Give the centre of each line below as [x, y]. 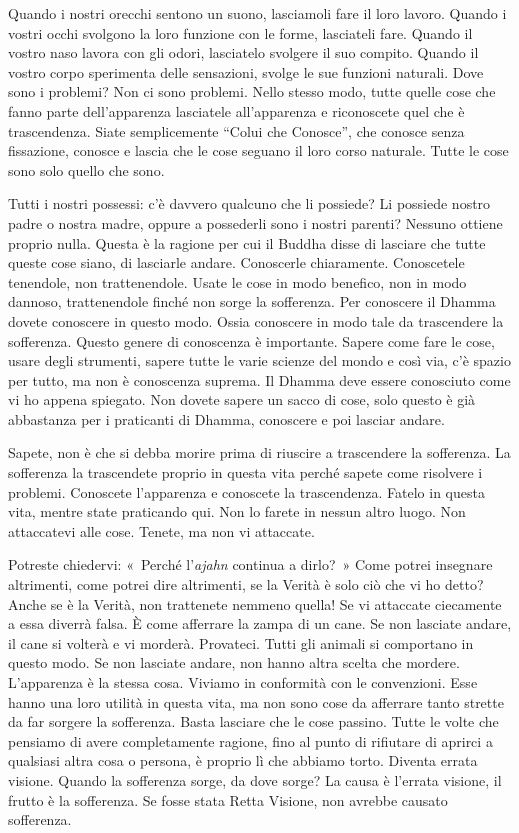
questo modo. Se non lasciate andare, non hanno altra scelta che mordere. [234, 662]
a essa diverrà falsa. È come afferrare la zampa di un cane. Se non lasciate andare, [260, 623]
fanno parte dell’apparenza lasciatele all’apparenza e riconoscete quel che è [236, 110]
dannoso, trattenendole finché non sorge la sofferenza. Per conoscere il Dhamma [252, 301]
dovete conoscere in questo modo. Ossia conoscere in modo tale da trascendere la [256, 320]
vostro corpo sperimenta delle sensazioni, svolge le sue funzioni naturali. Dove [246, 71]
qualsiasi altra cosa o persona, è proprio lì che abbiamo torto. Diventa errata [243, 760]
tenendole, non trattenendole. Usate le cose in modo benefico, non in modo [237, 281]
